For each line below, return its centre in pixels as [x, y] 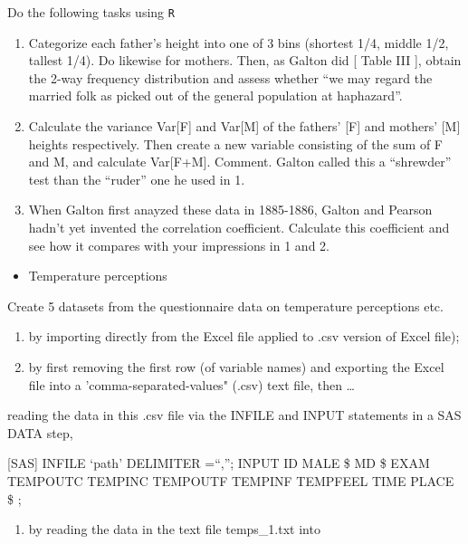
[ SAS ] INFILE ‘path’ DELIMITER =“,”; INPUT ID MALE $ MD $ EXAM [219, 463]
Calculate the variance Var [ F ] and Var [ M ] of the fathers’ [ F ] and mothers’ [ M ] [244, 126]
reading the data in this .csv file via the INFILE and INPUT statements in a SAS [234, 415]
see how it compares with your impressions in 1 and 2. [179, 245]
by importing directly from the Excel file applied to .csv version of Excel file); [244, 336]
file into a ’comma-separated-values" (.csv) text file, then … [191, 384]
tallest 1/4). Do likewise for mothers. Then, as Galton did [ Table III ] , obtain [245, 60]
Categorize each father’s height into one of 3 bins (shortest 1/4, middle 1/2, [239, 42]
